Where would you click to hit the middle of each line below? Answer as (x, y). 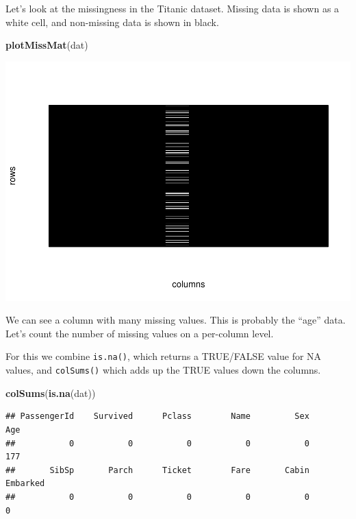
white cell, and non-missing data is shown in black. (112, 22)
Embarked (25, 484)
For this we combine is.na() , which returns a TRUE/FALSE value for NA (164, 356)
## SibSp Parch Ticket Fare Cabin (157, 470)
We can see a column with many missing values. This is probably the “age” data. (176, 320)
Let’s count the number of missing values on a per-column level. (140, 333)
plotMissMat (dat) (47, 45)
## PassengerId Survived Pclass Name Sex (157, 417)
